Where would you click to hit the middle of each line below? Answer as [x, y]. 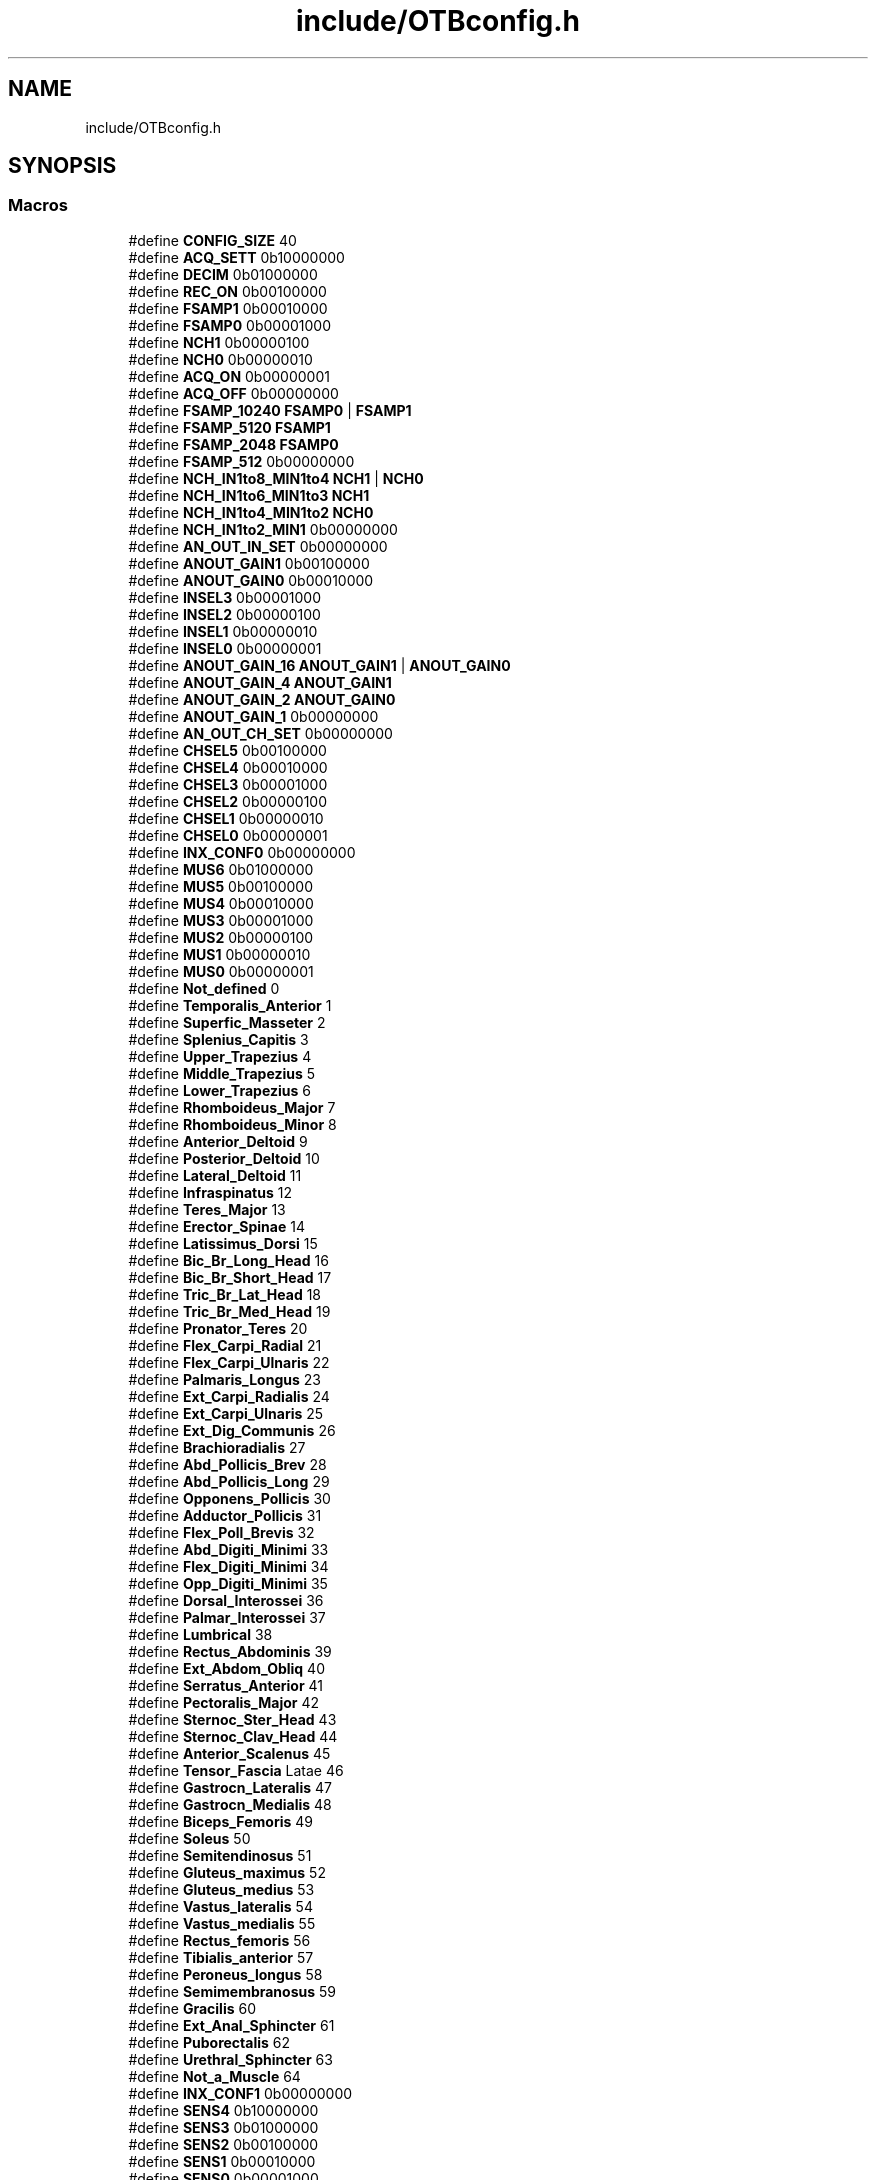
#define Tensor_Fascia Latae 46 [236, 1770]
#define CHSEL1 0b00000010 [226, 818]
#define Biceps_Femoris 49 [220, 1821]
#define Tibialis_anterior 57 [221, 1957]
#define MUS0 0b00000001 [221, 971]
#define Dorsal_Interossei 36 [226, 1600]
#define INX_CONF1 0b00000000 [240, 2093]
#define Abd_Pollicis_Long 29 [229, 1481]
